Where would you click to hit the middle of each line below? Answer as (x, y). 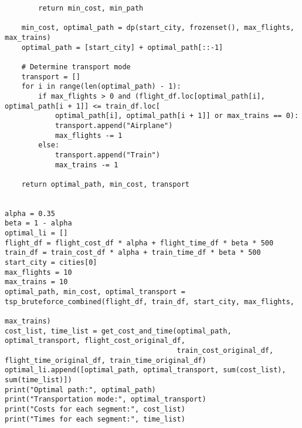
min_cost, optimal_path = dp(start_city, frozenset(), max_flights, (158, 28)
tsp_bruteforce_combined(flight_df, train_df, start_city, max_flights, (150, 301)
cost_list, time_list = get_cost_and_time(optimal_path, (118, 331)
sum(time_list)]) (38, 380)
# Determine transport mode (76, 67)
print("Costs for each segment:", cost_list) (95, 409)
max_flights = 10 (38, 272)
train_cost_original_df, (225, 350)
